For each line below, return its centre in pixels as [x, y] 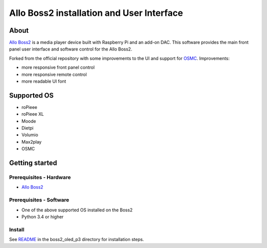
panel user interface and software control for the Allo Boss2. [71, 49]
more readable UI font [44, 81]
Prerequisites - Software [39, 200]
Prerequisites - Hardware [40, 177]
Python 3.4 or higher [43, 217]
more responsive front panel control [58, 67]
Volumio [30, 135]
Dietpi [28, 128]
